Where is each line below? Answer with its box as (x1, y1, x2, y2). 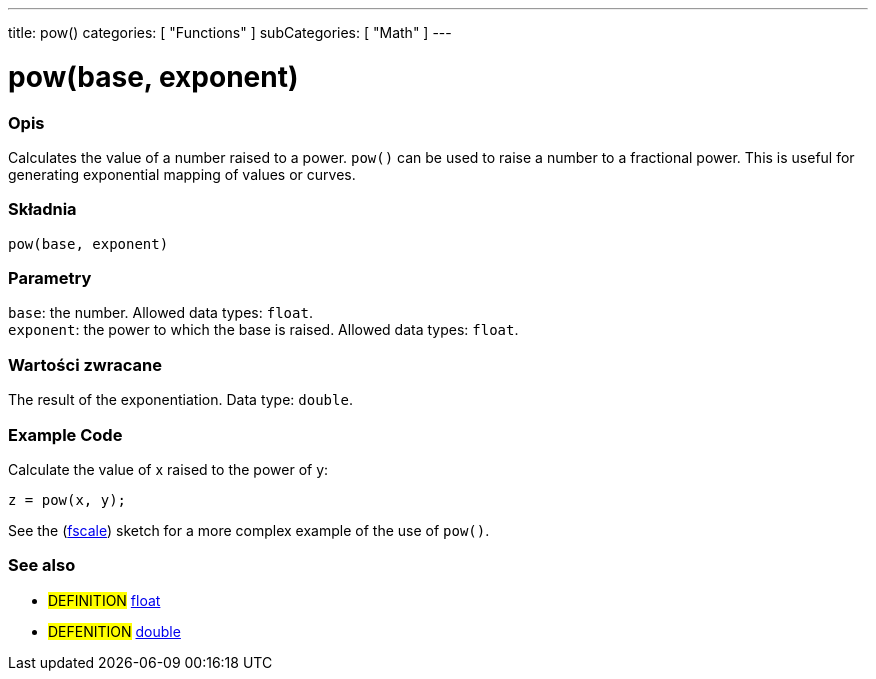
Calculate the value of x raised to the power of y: (8, 460, 329, 478)
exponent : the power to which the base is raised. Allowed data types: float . (8, 321, 519, 339)
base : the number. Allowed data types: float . (8, 304, 313, 322)
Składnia (8, 199, 77, 220)
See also (8, 555, 76, 576)
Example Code (8, 424, 123, 445)
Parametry (8, 268, 92, 288)
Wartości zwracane (8, 354, 162, 375)
